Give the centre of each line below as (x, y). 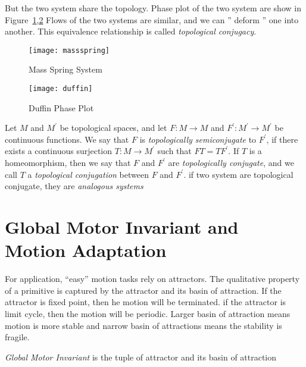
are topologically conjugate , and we (231, 163)
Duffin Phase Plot (61, 107)
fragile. (17, 337)
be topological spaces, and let (113, 128)
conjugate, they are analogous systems (74, 186)
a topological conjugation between (88, 174)
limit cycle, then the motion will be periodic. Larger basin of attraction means (148, 313)
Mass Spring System (65, 69)
